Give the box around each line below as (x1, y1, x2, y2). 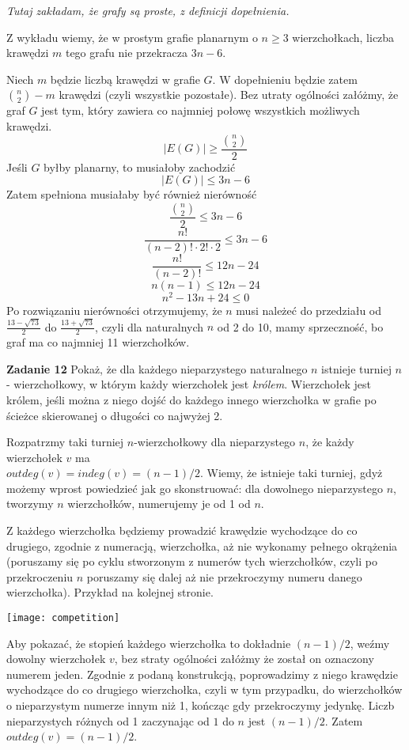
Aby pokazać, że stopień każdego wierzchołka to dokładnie (6, 634, 291, 651)
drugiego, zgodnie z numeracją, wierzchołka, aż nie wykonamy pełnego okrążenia (6, 537, 398, 554)
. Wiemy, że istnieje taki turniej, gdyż (199, 464, 383, 481)
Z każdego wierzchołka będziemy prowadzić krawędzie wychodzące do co (6, 522, 358, 539)
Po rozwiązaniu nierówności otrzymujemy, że (6, 302, 222, 319)
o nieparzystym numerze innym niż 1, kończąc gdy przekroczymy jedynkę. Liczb (6, 697, 395, 714)
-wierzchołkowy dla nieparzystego (134, 434, 296, 450)
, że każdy (305, 434, 354, 450)
